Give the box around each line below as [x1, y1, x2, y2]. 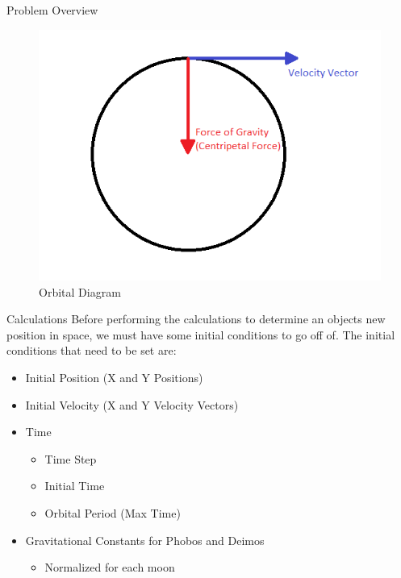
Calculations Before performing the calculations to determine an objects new [6, 310, 386, 327]
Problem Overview [6, 2, 98, 18]
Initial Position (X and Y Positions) [25, 368, 203, 385]
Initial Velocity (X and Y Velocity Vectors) [25, 396, 239, 413]
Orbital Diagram [39, 283, 121, 300]
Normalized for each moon [44, 559, 175, 576]
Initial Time [44, 477, 105, 494]
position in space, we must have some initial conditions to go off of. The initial [6, 326, 395, 343]
